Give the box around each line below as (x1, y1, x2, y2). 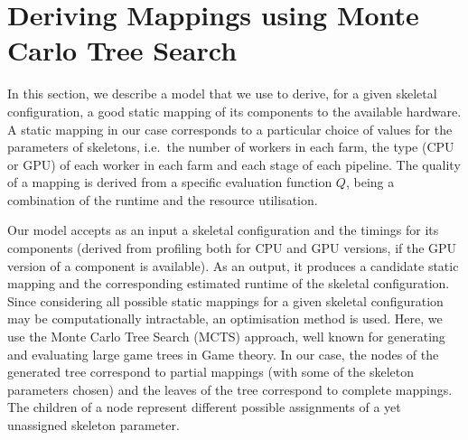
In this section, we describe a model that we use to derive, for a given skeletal (7, 84, 437, 103)
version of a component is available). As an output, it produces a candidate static (7, 256, 459, 275)
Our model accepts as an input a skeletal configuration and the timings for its (7, 220, 439, 239)
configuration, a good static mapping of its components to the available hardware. (7, 101, 462, 120)
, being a (345, 173, 395, 192)
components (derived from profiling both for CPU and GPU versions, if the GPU (7, 239, 457, 257)
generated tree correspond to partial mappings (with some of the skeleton (7, 362, 415, 381)
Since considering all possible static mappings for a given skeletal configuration (7, 291, 444, 310)
